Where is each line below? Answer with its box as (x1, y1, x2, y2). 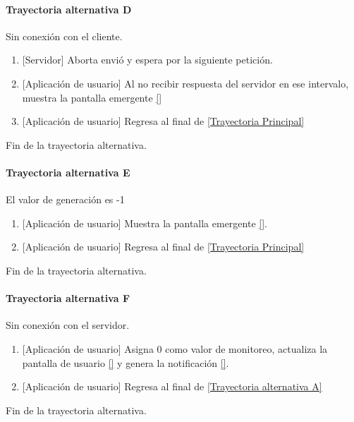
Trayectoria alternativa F (6, 291, 130, 306)
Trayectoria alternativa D (6, 1, 132, 16)
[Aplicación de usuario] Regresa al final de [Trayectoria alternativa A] (22, 379, 322, 394)
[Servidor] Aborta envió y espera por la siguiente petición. (22, 52, 273, 67)
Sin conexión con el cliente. (6, 28, 123, 43)
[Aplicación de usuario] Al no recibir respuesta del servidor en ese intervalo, (22, 76, 349, 90)
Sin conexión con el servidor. (6, 318, 130, 332)
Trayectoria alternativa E (6, 164, 130, 179)
